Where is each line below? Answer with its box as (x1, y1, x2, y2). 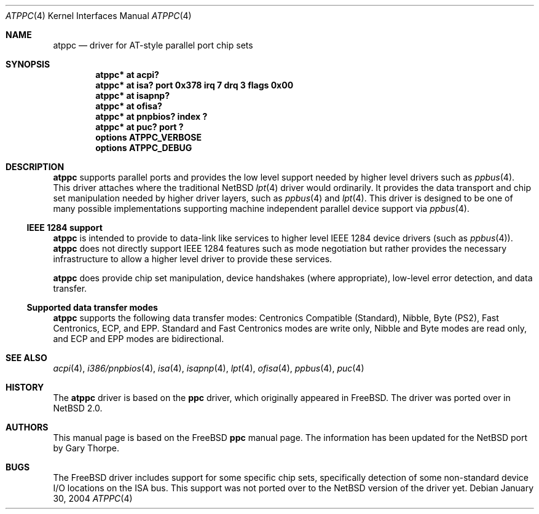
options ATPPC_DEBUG (95, 142, 192, 153)
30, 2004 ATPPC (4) (53, 493, 133, 504)
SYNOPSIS (6, 59, 50, 69)
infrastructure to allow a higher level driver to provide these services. (53, 254, 332, 264)
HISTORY (6, 382, 44, 392)
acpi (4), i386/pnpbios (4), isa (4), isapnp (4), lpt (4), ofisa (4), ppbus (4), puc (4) (53, 363, 364, 373)
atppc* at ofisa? (95, 101, 162, 111)
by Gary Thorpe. (53, 443, 120, 453)
